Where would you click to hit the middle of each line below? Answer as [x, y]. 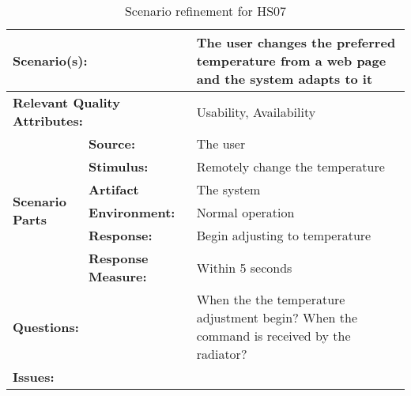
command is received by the [273, 336]
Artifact [114, 189]
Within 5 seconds [244, 267]
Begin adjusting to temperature [284, 235]
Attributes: [48, 121]
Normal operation [245, 212]
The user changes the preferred [296, 42]
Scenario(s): [50, 60]
